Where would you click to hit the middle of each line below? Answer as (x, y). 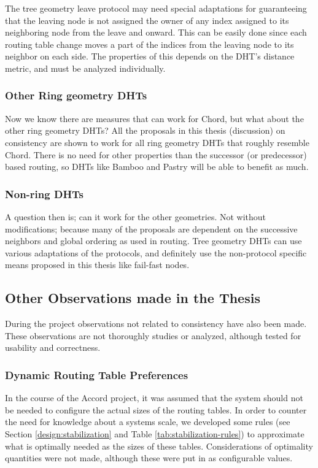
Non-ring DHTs (45, 194)
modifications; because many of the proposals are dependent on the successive (151, 228)
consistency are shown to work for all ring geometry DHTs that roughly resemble (157, 142)
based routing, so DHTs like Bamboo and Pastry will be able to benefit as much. (157, 167)
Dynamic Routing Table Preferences (97, 374)
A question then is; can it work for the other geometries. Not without (136, 216)
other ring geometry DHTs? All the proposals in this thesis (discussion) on (145, 130)
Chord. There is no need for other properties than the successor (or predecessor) (156, 154)
